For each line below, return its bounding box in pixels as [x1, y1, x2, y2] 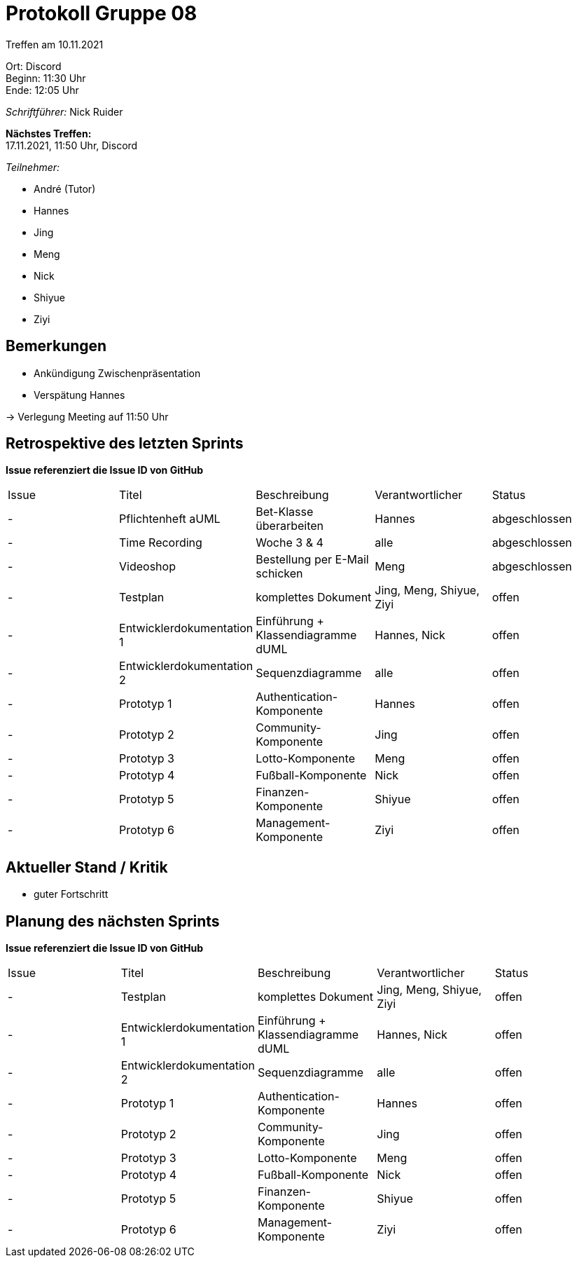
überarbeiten [256, 519, 324, 533]
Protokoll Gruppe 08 [6, 1, 197, 25]
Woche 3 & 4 [256, 535, 324, 550]
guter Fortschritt [34, 888, 109, 901]
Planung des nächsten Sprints [6, 912, 220, 930]
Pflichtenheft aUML [119, 512, 221, 526]
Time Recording [119, 535, 202, 550]
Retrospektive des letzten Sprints [6, 435, 244, 453]
